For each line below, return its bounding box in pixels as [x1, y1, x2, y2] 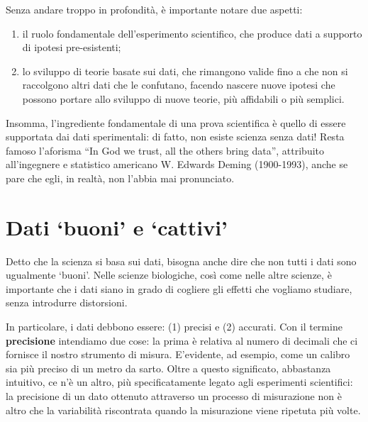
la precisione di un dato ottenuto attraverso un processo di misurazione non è [6, 389, 342, 403]
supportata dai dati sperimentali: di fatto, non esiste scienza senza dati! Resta [6, 129, 345, 144]
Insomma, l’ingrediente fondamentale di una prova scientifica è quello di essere [6, 115, 346, 130]
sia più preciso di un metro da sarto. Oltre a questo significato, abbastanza [6, 360, 331, 375]
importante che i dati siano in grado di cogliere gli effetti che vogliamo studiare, [6, 281, 352, 296]
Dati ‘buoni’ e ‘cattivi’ [6, 212, 228, 241]
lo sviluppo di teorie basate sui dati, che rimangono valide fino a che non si [22, 63, 348, 78]
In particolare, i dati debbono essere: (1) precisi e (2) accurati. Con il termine [6, 319, 342, 334]
